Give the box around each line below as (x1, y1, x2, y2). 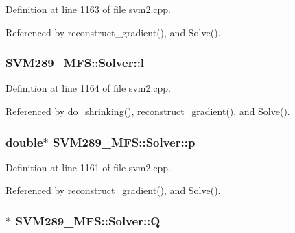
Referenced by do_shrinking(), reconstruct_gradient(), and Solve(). (5, 104, 290, 118)
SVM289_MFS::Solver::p (53, 133, 196, 150)
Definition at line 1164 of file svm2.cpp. (5, 81, 172, 95)
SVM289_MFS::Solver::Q (15, 212, 161, 229)
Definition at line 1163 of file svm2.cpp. (5, 2, 172, 16)
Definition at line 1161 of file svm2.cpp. (5, 160, 172, 174)
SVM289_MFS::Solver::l (5, 54, 145, 71)
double (5, 133, 43, 150)
